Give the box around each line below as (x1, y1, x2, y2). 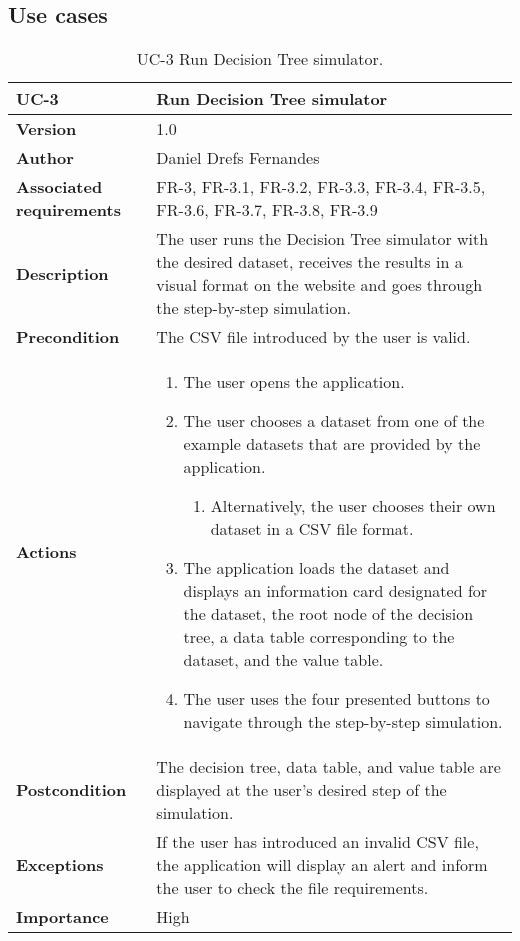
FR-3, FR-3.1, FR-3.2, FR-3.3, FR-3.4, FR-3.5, (156, 175, 486, 199)
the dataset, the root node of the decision (183, 602, 474, 626)
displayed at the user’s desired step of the (156, 778, 447, 802)
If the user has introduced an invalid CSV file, (156, 830, 479, 854)
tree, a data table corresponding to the (183, 625, 455, 649)
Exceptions (16, 853, 104, 877)
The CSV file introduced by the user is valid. (156, 325, 471, 349)
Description (16, 261, 109, 285)
